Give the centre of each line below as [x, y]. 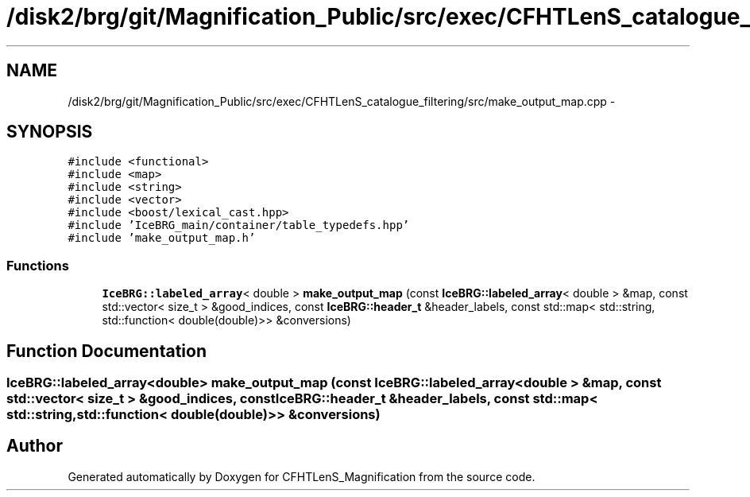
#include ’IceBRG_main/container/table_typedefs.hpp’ [239, 225]
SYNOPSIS [50, 132]
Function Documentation [106, 351]
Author [35, 446]
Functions [38, 265]
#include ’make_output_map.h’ [162, 238]
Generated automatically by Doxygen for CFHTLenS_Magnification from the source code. [302, 476]
